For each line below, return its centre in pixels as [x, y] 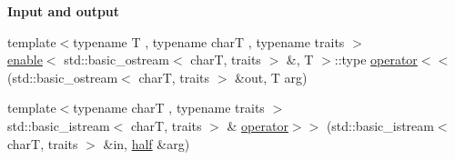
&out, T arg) [271, 77]
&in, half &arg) [147, 143]
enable [25, 60]
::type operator [376, 60]
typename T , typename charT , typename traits [209, 41]
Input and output [64, 11]
